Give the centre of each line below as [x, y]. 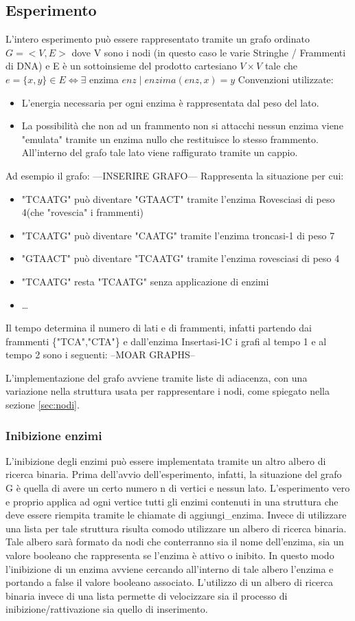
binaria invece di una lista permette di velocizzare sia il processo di [147, 595]
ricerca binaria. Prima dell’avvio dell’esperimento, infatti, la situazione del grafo [174, 474]
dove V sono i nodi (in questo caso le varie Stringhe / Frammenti [209, 52]
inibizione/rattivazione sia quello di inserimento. [107, 609]
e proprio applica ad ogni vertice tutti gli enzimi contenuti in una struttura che [172, 501]
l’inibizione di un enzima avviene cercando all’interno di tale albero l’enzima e [170, 568]
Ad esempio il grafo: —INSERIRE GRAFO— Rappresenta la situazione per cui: [175, 175]
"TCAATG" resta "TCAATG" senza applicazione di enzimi [145, 281]
